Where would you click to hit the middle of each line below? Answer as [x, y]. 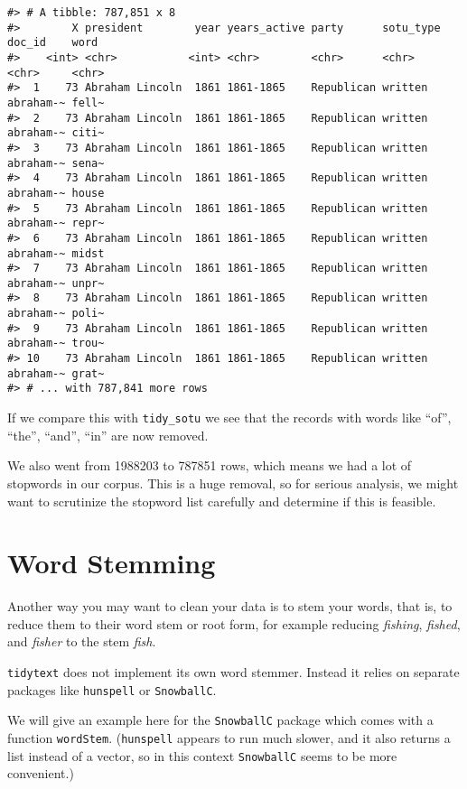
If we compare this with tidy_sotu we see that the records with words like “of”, [229, 418]
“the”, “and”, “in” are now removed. [108, 435]
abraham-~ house [56, 193]
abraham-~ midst [56, 253]
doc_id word [53, 43]
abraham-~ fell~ [56, 102]
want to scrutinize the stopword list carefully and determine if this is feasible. [222, 501]
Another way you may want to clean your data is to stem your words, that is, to [230, 606]
